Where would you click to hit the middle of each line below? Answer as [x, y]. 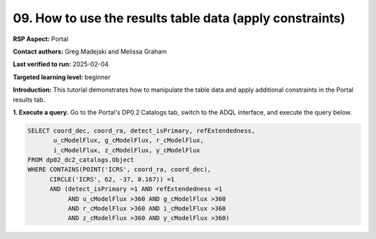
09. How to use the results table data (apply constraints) [179, 18]
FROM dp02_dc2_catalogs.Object [81, 160]
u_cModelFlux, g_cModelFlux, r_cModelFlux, [129, 140]
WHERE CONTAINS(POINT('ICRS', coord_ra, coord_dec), [119, 170]
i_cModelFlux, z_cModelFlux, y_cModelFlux [127, 150]
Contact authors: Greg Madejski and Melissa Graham [90, 51]
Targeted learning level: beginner [62, 77]
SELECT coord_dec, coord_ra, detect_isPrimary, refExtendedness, [141, 131]
